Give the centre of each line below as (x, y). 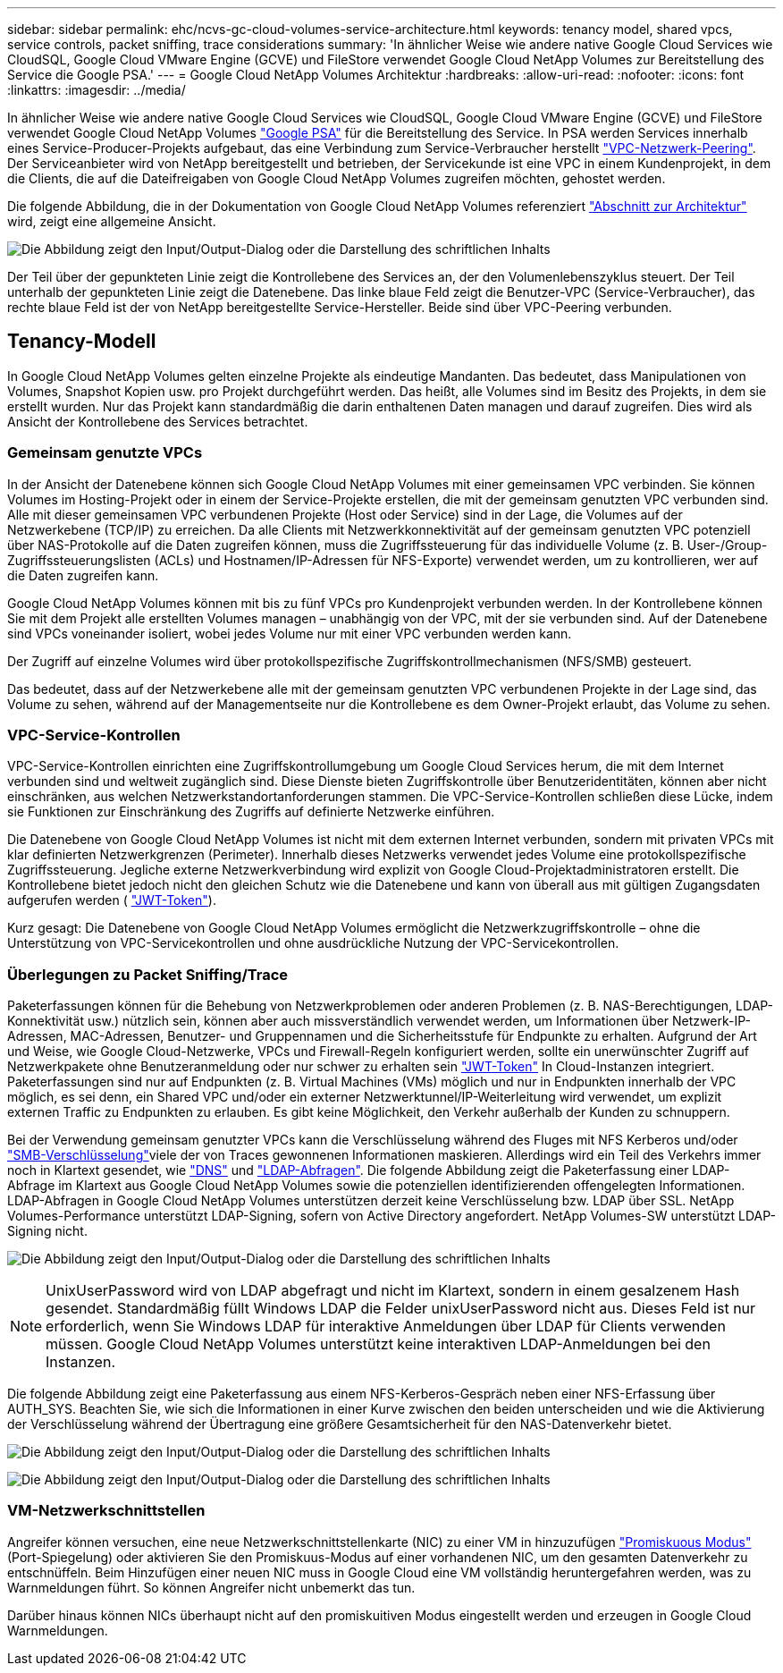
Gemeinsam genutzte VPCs (105, 453)
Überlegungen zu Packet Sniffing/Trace (148, 974)
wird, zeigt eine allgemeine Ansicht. (112, 221)
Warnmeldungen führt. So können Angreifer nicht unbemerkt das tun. (211, 1587)
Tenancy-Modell (82, 342)
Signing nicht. (47, 1231)
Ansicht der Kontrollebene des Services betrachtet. (158, 421)
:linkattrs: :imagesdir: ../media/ (97, 90)
